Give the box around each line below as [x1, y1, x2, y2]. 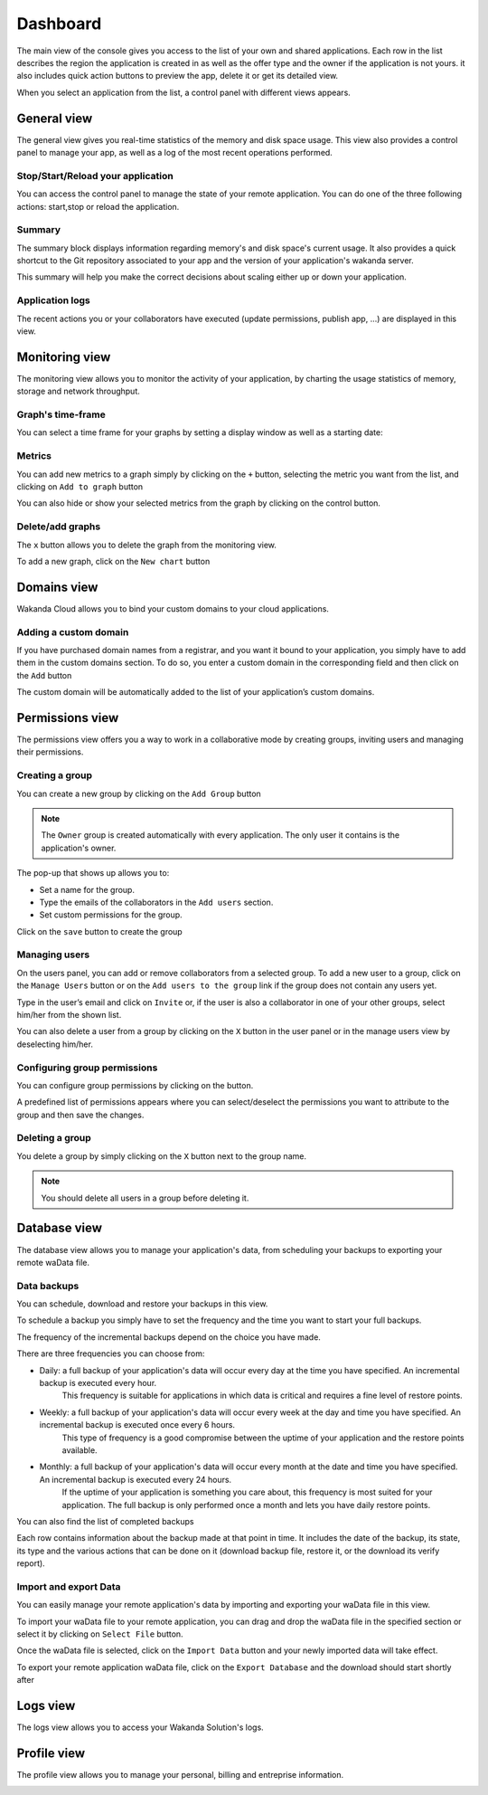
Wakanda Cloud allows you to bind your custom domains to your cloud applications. [16, 603, 330, 614]
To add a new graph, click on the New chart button [16, 556, 211, 566]
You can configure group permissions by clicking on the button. [16, 1079, 254, 1090]
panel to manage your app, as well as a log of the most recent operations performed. [16, 147, 333, 158]
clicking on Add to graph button [16, 480, 144, 492]
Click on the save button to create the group [16, 926, 183, 936]
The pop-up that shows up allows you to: [16, 868, 170, 879]
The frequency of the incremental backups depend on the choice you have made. [16, 1331, 321, 1343]
